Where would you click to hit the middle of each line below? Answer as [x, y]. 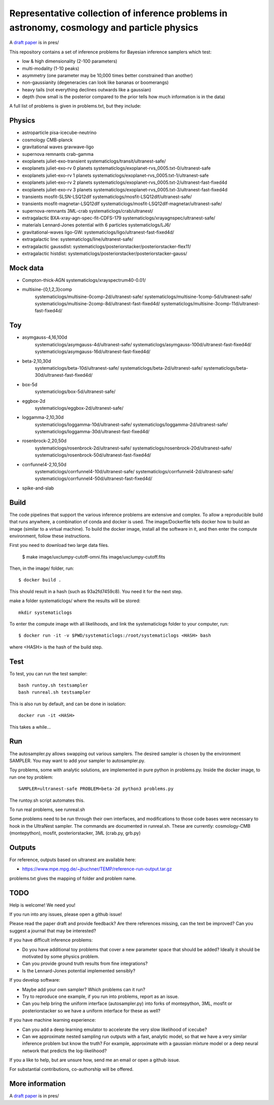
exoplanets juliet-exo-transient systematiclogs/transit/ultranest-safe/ [94, 161]
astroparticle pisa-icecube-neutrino [59, 133]
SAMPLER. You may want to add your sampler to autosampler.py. [77, 760]
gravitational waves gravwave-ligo [58, 147]
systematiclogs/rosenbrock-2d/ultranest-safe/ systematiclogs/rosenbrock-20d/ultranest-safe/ [133, 448]
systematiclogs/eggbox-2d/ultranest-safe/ [79, 408]
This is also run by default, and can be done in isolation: [68, 704]
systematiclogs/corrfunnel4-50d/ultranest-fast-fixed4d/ [93, 479]
